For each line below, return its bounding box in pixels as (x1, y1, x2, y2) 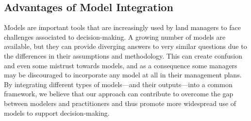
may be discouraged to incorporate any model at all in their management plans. (4, 70, 242, 80)
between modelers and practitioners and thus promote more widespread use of (4, 98, 236, 108)
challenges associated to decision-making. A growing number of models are (4, 31, 226, 42)
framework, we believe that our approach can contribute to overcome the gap (4, 89, 234, 99)
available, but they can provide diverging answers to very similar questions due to (4, 41, 247, 51)
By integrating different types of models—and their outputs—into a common (4, 79, 233, 89)
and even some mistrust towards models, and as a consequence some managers (4, 60, 237, 70)
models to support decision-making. (4, 107, 110, 118)
